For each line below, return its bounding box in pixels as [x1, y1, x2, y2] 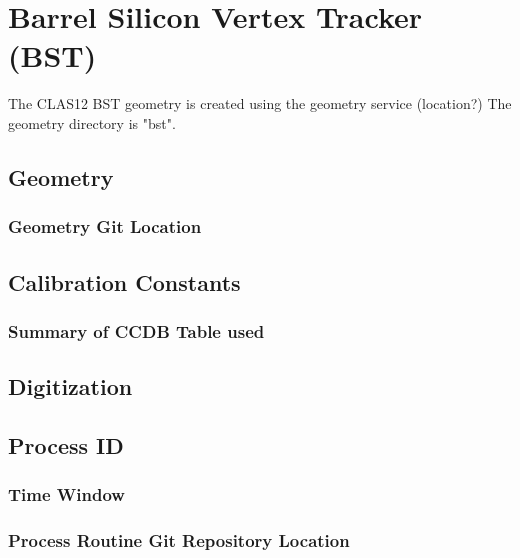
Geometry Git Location [8, 214, 202, 239]
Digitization [8, 371, 133, 402]
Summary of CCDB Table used [8, 318, 265, 343]
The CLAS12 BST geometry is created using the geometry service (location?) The [8, 93, 512, 114]
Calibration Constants [8, 266, 241, 297]
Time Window [8, 482, 125, 507]
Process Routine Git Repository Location [8, 528, 350, 553]
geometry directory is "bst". [8, 112, 176, 133]
